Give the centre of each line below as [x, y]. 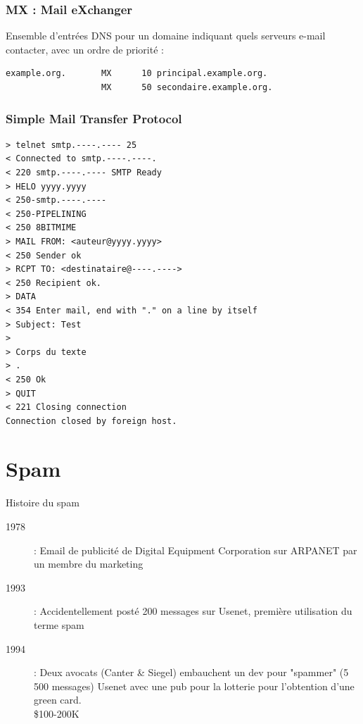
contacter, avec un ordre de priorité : [85, 49]
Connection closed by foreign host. [91, 421]
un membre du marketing [89, 564]
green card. [58, 700]
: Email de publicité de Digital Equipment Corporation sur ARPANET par [196, 550]
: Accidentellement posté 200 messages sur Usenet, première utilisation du [193, 611]
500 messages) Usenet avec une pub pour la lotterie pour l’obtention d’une [194, 686]
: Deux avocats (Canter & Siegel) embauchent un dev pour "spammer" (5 [191, 672]
